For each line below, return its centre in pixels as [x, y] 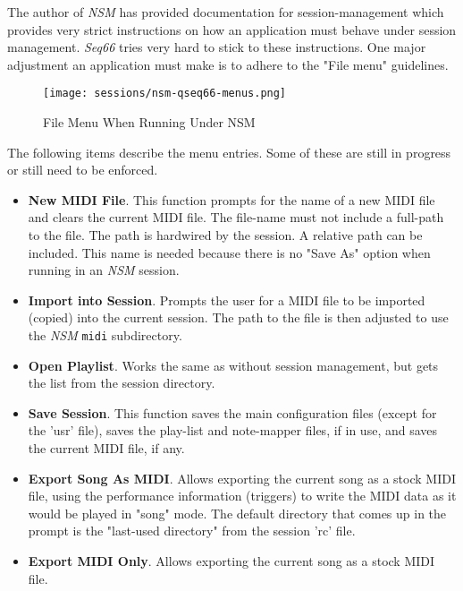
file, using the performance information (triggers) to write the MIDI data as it [242, 496]
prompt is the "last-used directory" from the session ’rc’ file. [192, 531]
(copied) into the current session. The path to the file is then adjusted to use [238, 317]
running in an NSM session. [104, 270]
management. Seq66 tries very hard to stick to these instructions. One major [217, 47]
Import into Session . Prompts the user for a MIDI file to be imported [227, 300]
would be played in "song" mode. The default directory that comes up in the [237, 513]
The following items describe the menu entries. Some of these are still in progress [229, 152]
